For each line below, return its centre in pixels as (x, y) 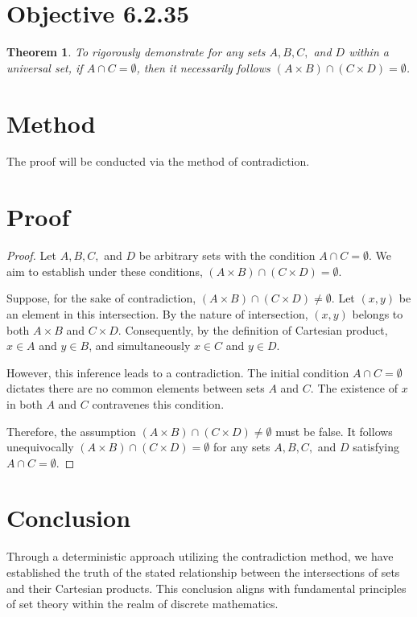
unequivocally (40, 447)
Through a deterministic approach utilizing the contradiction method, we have (200, 556)
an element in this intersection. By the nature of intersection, (157, 313)
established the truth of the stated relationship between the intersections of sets (203, 572)
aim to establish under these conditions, (105, 271)
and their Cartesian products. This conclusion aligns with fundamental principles (206, 588)
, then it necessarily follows (203, 67)
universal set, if (45, 67)
